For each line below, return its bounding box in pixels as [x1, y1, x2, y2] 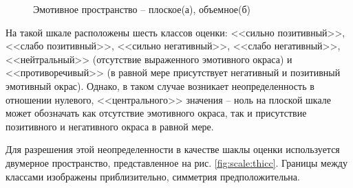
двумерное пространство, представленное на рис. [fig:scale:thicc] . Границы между [6, 155, 347, 169]
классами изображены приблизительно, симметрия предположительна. [6, 169, 300, 183]
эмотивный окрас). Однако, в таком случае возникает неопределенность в [6, 78, 314, 93]
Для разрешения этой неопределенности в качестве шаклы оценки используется [6, 142, 340, 156]
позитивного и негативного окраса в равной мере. [6, 119, 214, 133]
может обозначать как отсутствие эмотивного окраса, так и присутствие [6, 106, 307, 120]
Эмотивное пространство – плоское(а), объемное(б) [33, 2, 251, 16]
